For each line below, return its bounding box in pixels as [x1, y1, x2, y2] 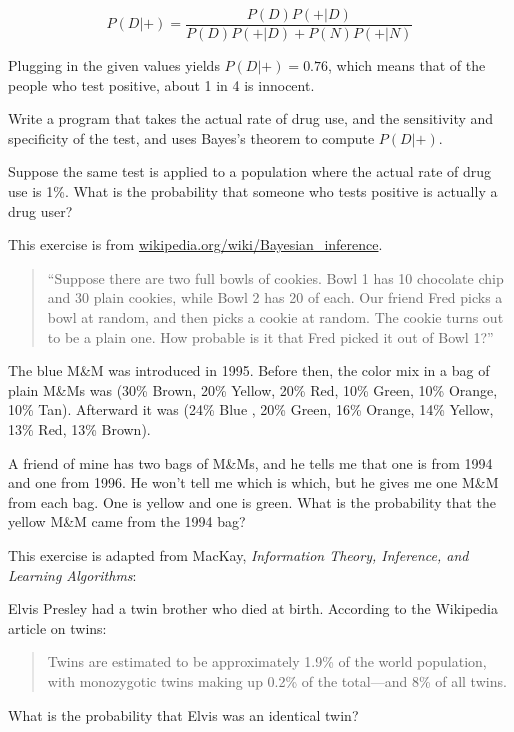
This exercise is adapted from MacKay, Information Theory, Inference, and [8, 544, 469, 565]
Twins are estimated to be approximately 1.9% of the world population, [47, 651, 487, 672]
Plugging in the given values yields [8, 55, 220, 76]
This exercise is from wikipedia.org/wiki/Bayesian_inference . [8, 234, 383, 255]
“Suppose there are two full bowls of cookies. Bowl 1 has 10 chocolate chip [47, 267, 504, 288]
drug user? [8, 200, 73, 221]
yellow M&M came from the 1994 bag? [8, 511, 246, 532]
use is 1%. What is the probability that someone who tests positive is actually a [8, 181, 498, 202]
